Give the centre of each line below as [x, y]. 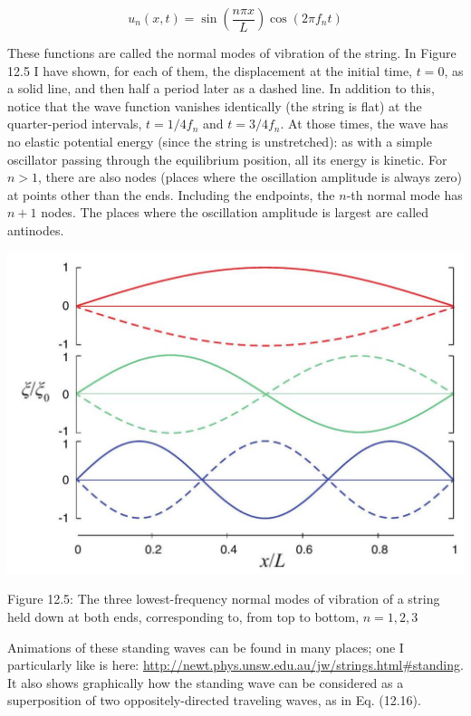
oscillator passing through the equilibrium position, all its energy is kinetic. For [227, 159]
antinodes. [36, 229]
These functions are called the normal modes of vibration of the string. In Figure [232, 53]
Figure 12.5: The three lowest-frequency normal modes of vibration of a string [224, 599]
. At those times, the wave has [364, 124]
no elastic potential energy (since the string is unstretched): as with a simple [220, 141]
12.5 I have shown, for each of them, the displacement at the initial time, [210, 70]
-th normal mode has [404, 194]
